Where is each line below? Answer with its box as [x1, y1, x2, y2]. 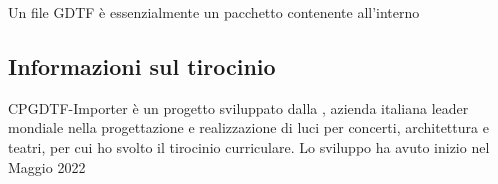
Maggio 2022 [8, 156, 86, 177]
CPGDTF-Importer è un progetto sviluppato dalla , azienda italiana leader [8, 97, 469, 118]
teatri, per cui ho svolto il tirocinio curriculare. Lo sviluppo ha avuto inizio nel [8, 136, 490, 157]
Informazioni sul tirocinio [8, 50, 276, 81]
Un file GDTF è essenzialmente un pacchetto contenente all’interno [8, 2, 420, 22]
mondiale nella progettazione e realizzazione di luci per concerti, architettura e [8, 117, 489, 138]
